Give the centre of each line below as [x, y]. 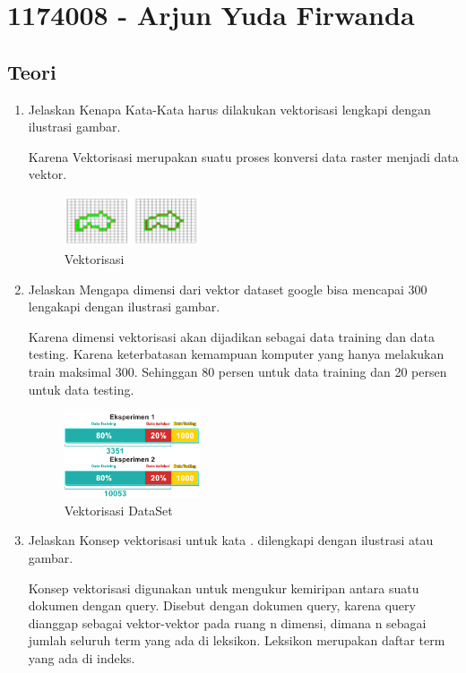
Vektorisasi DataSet [118, 510]
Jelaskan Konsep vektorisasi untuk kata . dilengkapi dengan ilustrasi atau [231, 540]
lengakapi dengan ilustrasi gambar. [124, 307]
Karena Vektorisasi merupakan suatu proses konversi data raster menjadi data [243, 156]
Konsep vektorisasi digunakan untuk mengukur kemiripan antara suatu [224, 588]
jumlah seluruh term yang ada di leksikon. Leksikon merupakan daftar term [237, 640]
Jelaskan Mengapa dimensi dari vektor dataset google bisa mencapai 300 [228, 289]
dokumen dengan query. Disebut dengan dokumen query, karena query [222, 605]
